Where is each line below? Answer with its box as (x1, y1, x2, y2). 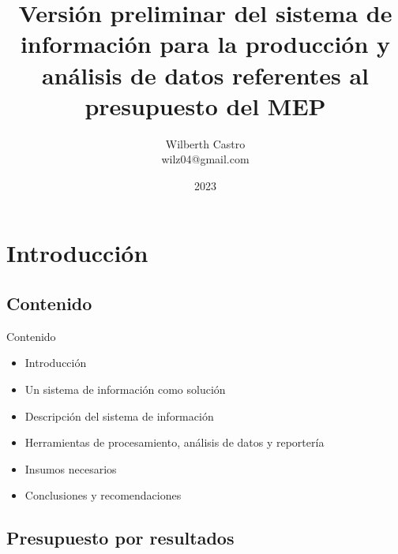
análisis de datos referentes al (41, 58, 370, 91)
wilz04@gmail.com (161, 151, 250, 167)
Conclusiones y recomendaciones (24, 487, 182, 503)
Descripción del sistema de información (24, 407, 214, 424)
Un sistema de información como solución (24, 381, 226, 398)
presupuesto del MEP (84, 89, 326, 122)
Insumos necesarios (24, 460, 117, 477)
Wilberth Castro (165, 135, 246, 152)
